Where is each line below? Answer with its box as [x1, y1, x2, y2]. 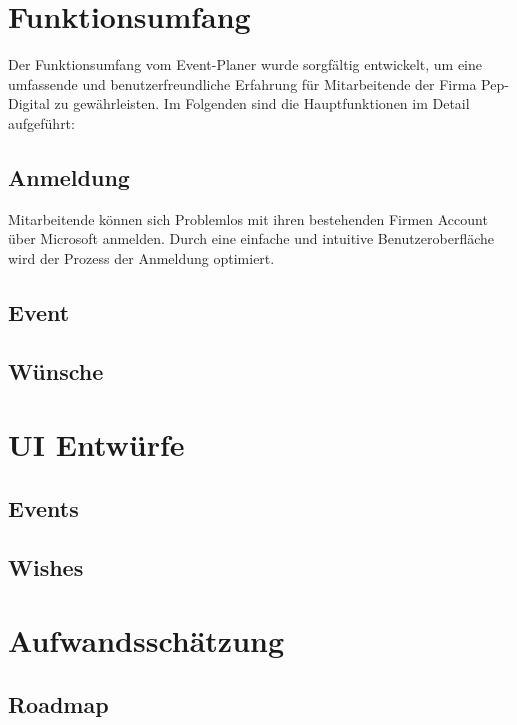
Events [8, 492, 79, 523]
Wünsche [8, 355, 104, 386]
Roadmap [8, 688, 109, 719]
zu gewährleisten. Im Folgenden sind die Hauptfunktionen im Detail [54, 93, 470, 114]
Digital [8, 93, 50, 114]
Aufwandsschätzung [8, 620, 285, 661]
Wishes [8, 551, 84, 582]
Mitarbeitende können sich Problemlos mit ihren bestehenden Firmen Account [8, 208, 488, 229]
